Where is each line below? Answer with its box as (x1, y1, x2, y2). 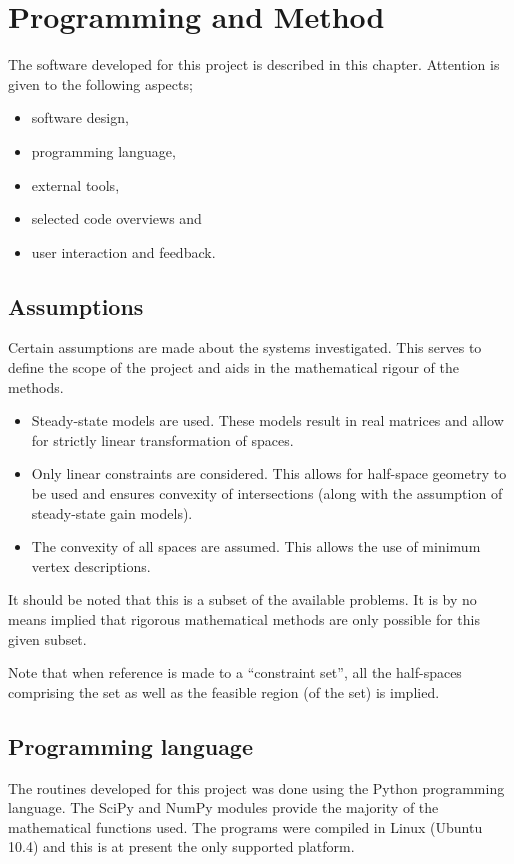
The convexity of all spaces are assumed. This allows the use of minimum (31, 536, 481, 557)
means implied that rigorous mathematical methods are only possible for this (8, 609, 480, 630)
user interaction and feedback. (31, 241, 216, 262)
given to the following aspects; (8, 73, 193, 94)
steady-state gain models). (31, 502, 193, 523)
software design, (31, 107, 129, 128)
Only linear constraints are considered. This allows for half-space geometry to (31, 463, 507, 484)
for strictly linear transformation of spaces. (31, 429, 294, 450)
